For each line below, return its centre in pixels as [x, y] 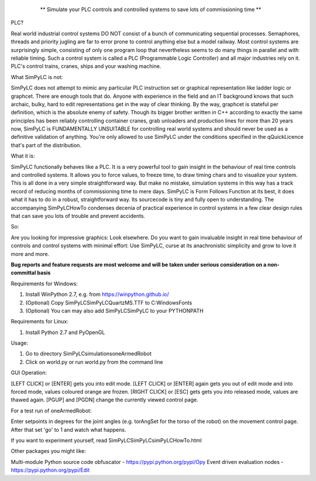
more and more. [30, 254]
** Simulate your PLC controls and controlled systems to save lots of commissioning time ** [151, 9]
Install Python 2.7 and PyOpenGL [65, 332]
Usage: [20, 343]
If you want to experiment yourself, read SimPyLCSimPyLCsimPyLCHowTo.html [106, 440]
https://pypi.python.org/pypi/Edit [50, 470]
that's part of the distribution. [46, 145]
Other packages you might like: [48, 451]
